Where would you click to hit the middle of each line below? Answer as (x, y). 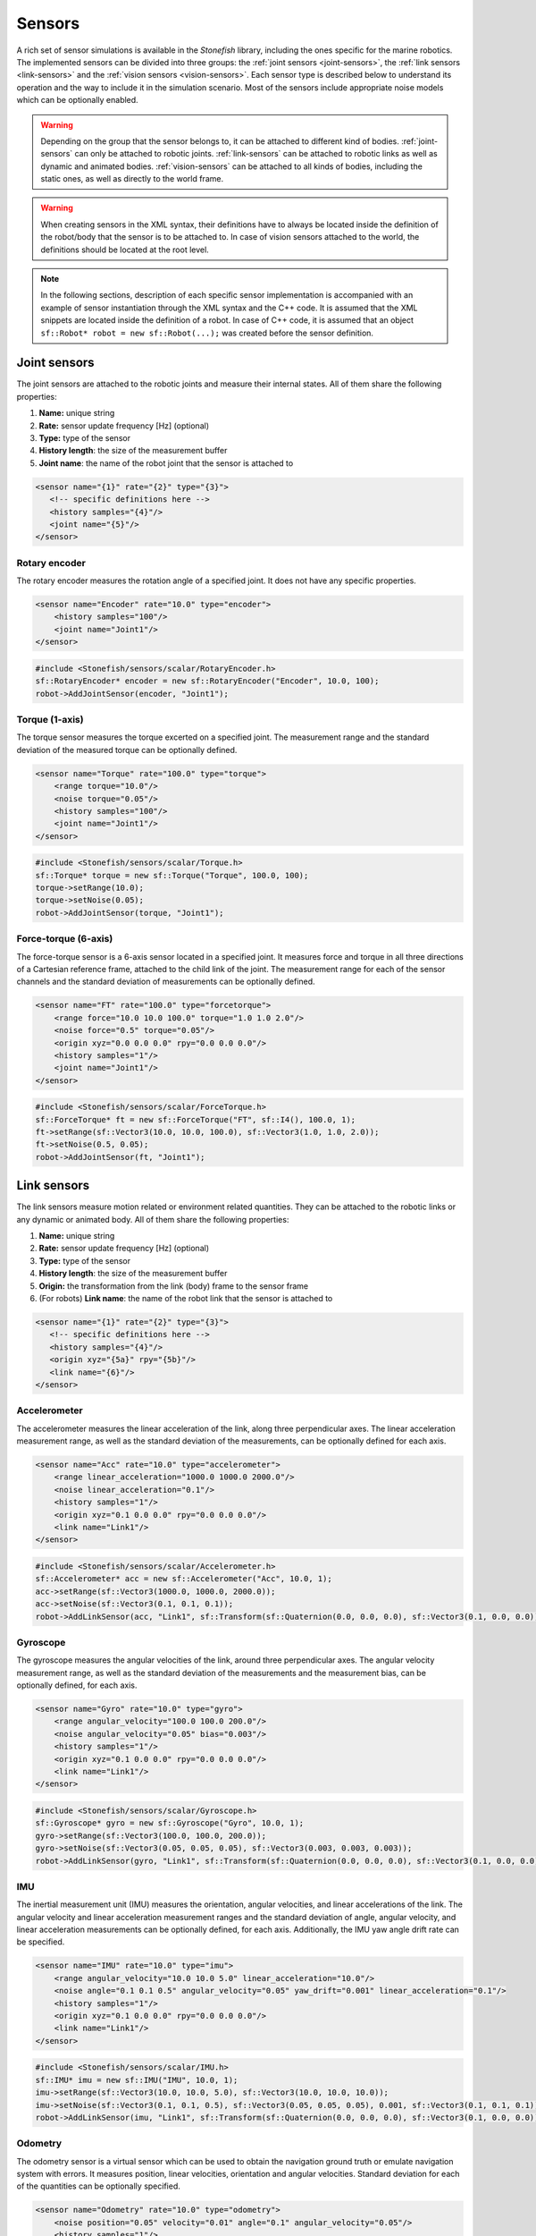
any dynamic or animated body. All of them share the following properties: (153, 1219)
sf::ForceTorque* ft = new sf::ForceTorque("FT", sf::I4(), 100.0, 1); (196, 1119)
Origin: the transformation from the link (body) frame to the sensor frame (174, 1286)
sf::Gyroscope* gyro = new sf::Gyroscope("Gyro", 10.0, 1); (170, 1823)
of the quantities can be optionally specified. (98, 2186)
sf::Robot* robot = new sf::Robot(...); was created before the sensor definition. (207, 333)
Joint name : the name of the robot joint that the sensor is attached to (166, 463)
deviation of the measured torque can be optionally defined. (127, 750)
